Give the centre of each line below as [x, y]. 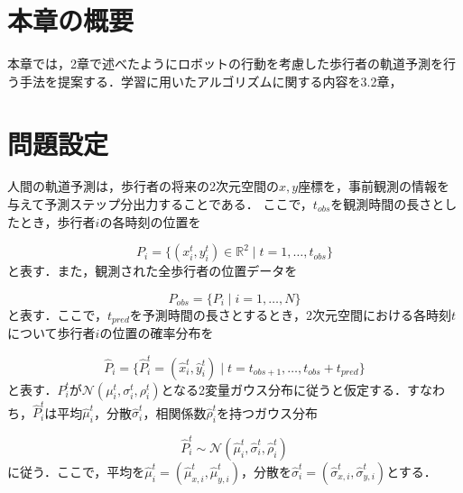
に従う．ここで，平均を [76, 471]
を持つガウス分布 [268, 412]
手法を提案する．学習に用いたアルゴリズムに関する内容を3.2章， [211, 81]
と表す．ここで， [57, 314]
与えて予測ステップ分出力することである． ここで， [160, 204]
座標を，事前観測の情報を [374, 186]
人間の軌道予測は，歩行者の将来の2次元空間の [143, 186]
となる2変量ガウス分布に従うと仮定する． [284, 389]
